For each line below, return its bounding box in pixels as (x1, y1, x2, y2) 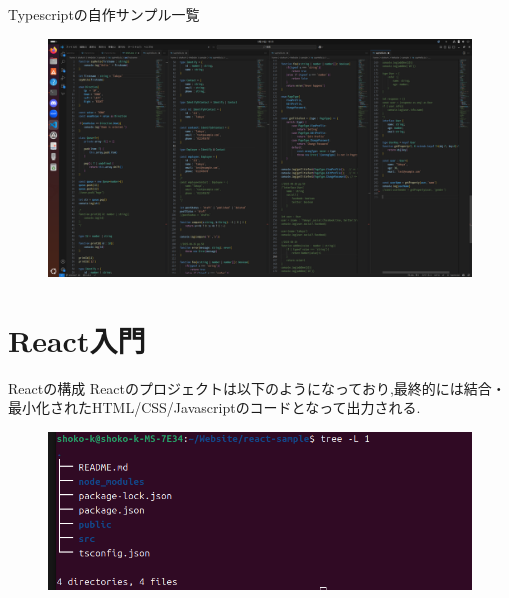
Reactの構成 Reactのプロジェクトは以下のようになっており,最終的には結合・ (8, 377, 506, 398)
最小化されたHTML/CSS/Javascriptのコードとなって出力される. (8, 397, 421, 418)
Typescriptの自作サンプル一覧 (8, 4, 200, 24)
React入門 (8, 319, 146, 360)
